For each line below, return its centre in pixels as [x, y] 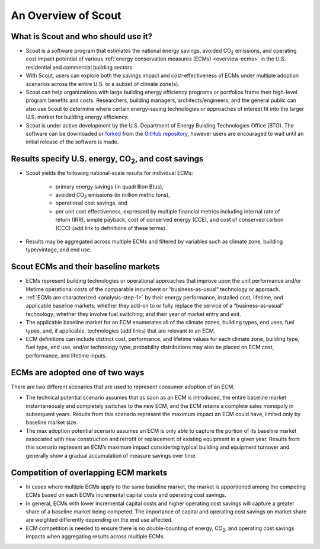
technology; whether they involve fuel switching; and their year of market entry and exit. [133, 314]
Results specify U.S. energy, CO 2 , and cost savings [107, 160]
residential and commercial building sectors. [80, 67]
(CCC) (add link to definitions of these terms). [111, 228]
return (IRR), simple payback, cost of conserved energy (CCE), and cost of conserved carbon [169, 220]
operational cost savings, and [91, 203]
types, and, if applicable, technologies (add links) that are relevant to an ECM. [121, 331]
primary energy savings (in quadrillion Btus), [110, 186]
